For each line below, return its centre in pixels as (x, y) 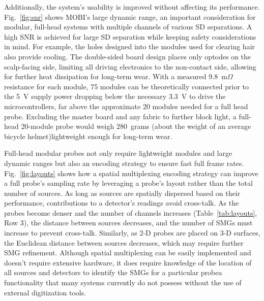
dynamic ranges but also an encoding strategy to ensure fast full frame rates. (124, 163)
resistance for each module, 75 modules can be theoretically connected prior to (127, 86)
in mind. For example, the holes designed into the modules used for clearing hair (130, 46)
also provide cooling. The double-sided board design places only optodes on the (128, 56)
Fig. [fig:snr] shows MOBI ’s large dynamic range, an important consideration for (130, 16)
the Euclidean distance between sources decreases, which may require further (124, 242)
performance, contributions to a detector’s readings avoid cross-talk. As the (122, 203)
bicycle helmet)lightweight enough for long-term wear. (88, 136)
